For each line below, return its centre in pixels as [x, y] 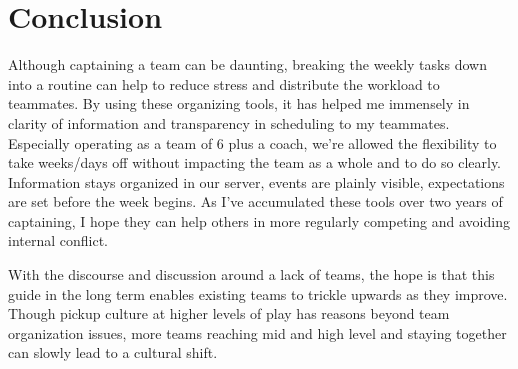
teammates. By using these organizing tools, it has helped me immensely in [239, 103]
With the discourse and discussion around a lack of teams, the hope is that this [251, 274]
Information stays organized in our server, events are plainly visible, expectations [256, 181]
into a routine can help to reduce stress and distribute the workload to [224, 83]
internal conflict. [58, 240]
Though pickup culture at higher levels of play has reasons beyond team [229, 313]
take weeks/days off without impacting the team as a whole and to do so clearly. [255, 162]
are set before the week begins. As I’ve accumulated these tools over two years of [255, 201]
